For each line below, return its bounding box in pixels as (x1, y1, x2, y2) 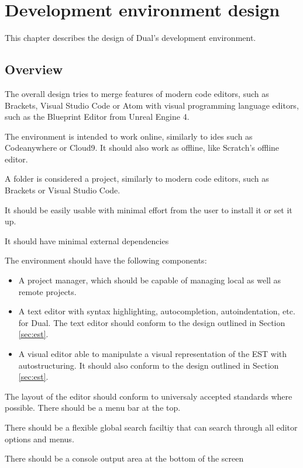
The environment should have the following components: (5, 254, 207, 266)
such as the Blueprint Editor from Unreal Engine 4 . (5, 110, 190, 123)
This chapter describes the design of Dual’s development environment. (5, 32, 256, 44)
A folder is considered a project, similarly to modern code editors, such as (5, 172, 269, 185)
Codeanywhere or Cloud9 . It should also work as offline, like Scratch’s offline (5, 141, 280, 154)
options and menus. (5, 432, 74, 445)
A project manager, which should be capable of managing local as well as (18, 274, 281, 286)
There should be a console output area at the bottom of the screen (5, 452, 244, 464)
